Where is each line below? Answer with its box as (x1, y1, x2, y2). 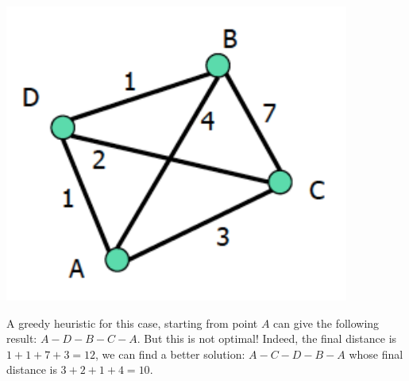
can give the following (273, 314, 380, 331)
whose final (349, 345, 403, 362)
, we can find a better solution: (95, 345, 245, 362)
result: (6, 330, 37, 347)
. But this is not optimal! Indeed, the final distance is (137, 330, 397, 347)
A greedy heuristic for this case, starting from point (6, 314, 258, 331)
